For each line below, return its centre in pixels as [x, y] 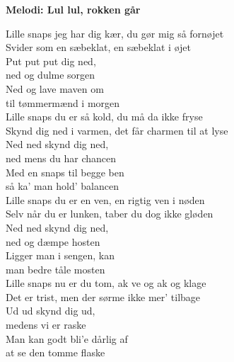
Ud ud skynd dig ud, [51, 311]
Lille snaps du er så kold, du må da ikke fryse [104, 117]
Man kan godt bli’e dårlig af [67, 338]
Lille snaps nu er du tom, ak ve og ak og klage [106, 283]
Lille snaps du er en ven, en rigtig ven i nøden [105, 199]
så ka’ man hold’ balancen [62, 186]
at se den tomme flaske [55, 352]
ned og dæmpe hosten [53, 241]
